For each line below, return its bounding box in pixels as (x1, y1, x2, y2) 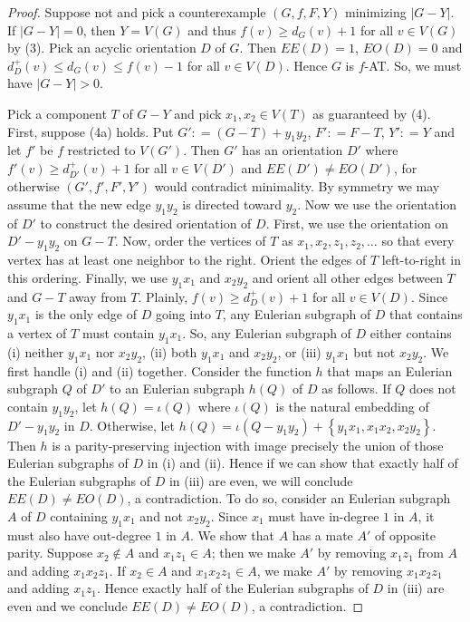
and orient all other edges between (252, 267, 443, 287)
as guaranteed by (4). (312, 103, 431, 122)
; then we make (211, 543, 296, 562)
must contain (82, 323, 155, 342)
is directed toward (182, 194, 283, 213)
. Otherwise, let (89, 415, 176, 434)
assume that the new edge (7, 194, 151, 213)
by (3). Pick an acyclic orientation (7, 38, 197, 57)
